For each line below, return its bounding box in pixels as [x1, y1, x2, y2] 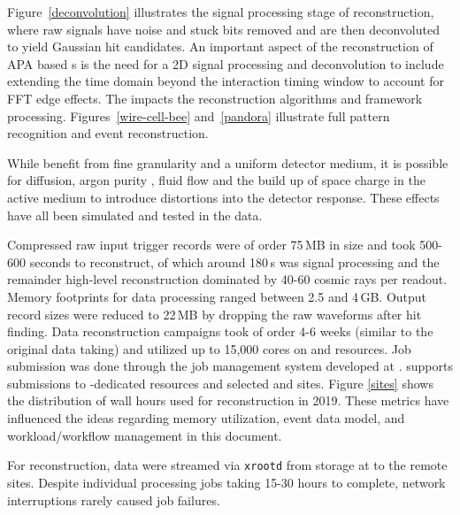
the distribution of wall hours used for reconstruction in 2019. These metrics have [7, 391, 449, 410]
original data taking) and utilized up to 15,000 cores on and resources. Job [7, 339, 411, 357]
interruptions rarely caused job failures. [7, 490, 220, 509]
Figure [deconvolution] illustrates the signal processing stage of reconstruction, [7, 3, 434, 20]
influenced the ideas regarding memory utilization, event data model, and [7, 409, 405, 427]
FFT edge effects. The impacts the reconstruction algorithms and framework [7, 88, 423, 107]
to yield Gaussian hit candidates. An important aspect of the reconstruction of [7, 37, 433, 56]
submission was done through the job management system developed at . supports [7, 357, 453, 375]
